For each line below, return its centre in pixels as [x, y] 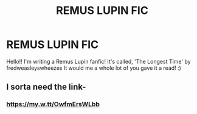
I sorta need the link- [46, 87]
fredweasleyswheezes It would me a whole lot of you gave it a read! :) [94, 68]
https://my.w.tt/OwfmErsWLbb [53, 104]
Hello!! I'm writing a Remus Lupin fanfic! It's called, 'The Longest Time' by [98, 61]
